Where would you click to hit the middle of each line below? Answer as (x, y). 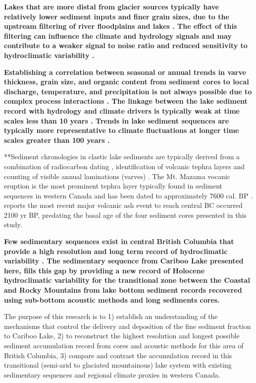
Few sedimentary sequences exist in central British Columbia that (119, 241)
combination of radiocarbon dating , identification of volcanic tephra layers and (125, 166)
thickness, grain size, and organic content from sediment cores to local (127, 82)
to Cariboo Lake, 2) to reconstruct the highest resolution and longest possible (122, 336)
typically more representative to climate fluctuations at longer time (122, 130)
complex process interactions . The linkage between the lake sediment (126, 101)
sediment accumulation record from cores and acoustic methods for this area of (124, 345)
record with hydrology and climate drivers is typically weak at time (122, 110)
